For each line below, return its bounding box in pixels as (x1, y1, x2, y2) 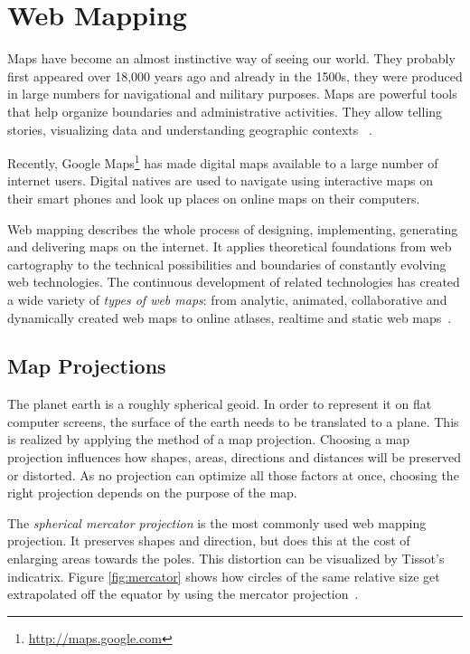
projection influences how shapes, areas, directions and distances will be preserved (7, 448, 462, 467)
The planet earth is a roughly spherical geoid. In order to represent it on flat (7, 394, 432, 413)
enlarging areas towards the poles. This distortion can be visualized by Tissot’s (7, 549, 445, 568)
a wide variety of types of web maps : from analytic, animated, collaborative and (7, 289, 447, 308)
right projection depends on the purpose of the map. (7, 483, 297, 502)
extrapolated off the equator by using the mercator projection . (7, 584, 359, 603)
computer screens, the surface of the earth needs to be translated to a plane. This (7, 412, 459, 431)
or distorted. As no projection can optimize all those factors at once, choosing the (7, 465, 459, 484)
